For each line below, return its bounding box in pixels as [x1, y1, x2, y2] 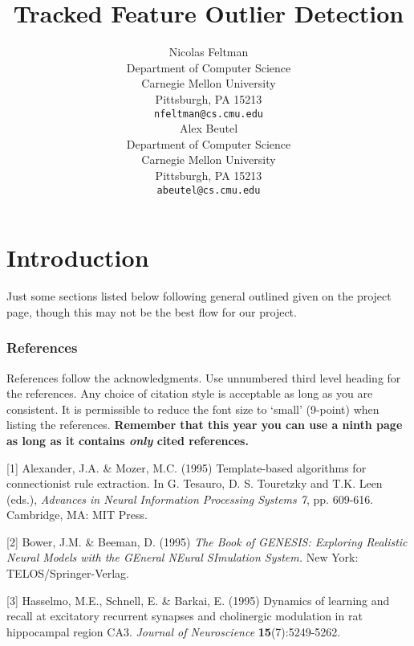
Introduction [6, 241, 149, 274]
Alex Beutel [179, 120, 238, 137]
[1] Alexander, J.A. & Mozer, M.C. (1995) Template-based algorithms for [6, 459, 367, 476]
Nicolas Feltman [168, 43, 249, 60]
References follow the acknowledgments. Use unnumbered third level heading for [6, 369, 401, 386]
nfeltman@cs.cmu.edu [153, 108, 264, 120]
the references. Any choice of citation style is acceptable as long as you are [6, 385, 373, 402]
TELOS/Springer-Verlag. [6, 565, 129, 582]
